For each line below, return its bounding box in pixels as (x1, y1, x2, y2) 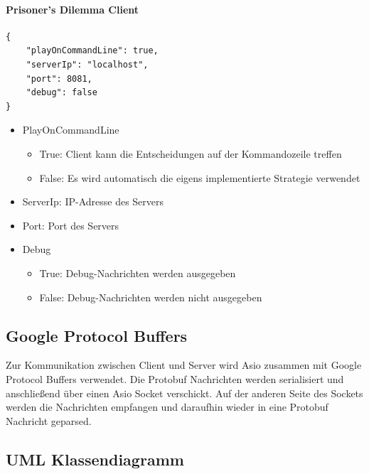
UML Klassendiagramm (6, 448, 184, 470)
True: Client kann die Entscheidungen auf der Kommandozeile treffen (39, 146, 342, 161)
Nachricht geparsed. (6, 413, 92, 428)
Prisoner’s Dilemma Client (6, 1, 139, 16)
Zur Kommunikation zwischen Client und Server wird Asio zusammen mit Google (6, 357, 362, 372)
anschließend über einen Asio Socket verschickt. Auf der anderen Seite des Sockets (6, 385, 363, 400)
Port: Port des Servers (22, 217, 119, 232)
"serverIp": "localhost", (26, 59, 149, 70)
